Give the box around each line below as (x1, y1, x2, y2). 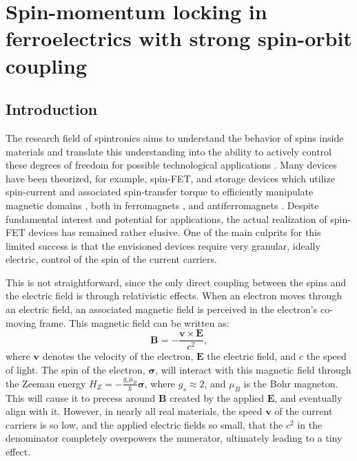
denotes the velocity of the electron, (42, 349, 194, 363)
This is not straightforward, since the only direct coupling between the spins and (6, 275, 347, 289)
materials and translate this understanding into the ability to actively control (6, 144, 332, 158)
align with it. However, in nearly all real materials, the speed (6, 404, 263, 418)
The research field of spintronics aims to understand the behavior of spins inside (6, 130, 344, 144)
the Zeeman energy (6, 376, 86, 390)
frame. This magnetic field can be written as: (39, 315, 229, 330)
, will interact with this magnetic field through (155, 362, 351, 376)
